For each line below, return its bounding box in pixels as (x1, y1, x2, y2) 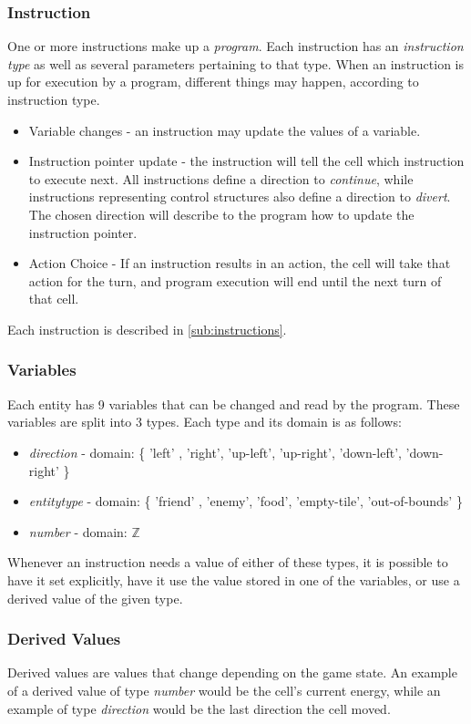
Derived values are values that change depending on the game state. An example (7, 663, 457, 682)
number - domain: (28, 522, 128, 541)
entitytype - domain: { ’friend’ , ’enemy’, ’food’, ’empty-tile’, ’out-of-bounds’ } (28, 491, 463, 511)
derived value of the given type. (7, 588, 183, 607)
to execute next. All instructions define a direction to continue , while (28, 169, 414, 188)
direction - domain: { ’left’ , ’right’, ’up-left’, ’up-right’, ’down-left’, (28, 442, 402, 461)
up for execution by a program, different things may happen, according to (7, 72, 419, 91)
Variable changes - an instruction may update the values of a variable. (28, 120, 421, 140)
